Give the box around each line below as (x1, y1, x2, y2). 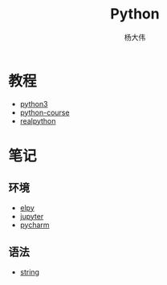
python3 (19, 99, 48, 108)
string (19, 267, 40, 277)
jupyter (19, 211, 44, 221)
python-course (19, 108, 70, 117)
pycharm (19, 220, 50, 230)
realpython (19, 116, 56, 125)
